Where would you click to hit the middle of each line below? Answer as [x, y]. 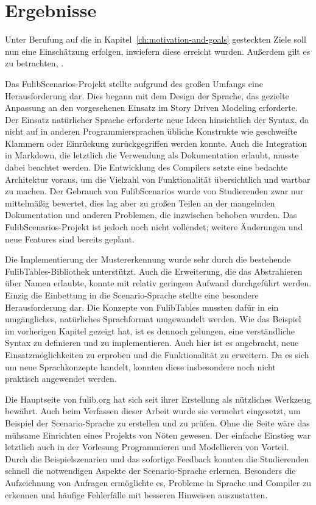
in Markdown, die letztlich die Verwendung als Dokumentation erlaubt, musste [152, 155]
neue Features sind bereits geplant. [70, 238]
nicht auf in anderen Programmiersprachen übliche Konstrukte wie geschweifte [151, 131]
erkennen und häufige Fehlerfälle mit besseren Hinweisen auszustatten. [136, 494]
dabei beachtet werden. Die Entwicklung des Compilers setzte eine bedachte [146, 167]
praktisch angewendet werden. [61, 379]
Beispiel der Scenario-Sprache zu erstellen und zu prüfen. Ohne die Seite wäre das [157, 422]
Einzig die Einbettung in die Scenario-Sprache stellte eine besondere [132, 295]
